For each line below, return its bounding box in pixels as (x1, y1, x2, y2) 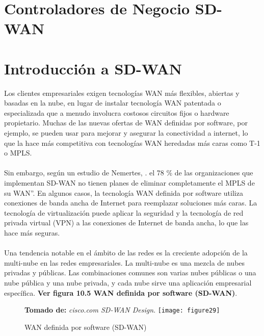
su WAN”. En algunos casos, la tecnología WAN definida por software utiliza (4, 187, 243, 198)
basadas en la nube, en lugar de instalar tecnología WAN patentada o (4, 97, 221, 108)
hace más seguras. (4, 227, 60, 238)
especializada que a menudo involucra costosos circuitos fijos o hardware (4, 107, 229, 118)
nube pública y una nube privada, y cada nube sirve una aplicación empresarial (4, 277, 252, 288)
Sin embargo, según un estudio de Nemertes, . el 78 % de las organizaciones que (4, 167, 253, 178)
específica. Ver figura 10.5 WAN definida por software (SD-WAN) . (4, 287, 237, 298)
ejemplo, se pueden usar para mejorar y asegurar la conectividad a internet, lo (4, 127, 248, 138)
